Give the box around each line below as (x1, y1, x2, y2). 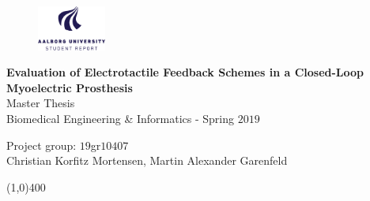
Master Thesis (6, 95, 75, 111)
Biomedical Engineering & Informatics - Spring (6, 110, 234, 127)
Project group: (6, 136, 77, 153)
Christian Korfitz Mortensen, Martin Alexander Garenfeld (6, 152, 288, 169)
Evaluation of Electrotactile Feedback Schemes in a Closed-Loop (6, 64, 364, 80)
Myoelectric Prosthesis (6, 79, 133, 95)
